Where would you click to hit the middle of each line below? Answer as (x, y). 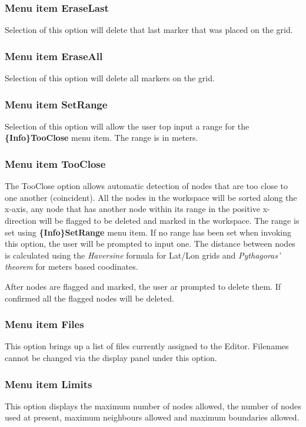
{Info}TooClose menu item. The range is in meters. (102, 138)
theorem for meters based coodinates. (71, 267)
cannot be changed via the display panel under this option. (111, 358)
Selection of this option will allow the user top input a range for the (127, 126)
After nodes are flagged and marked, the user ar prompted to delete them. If (143, 286)
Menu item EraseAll (54, 56)
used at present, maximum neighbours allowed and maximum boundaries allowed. (152, 417)
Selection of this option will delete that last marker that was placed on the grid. (149, 30)
